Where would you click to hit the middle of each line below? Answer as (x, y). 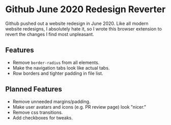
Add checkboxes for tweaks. (42, 117)
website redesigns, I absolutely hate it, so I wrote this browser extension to (83, 28)
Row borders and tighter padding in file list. (58, 73)
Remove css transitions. (38, 112)
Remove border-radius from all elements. (56, 63)
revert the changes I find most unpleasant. (50, 34)
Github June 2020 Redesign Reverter (85, 9)
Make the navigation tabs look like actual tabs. (61, 68)
